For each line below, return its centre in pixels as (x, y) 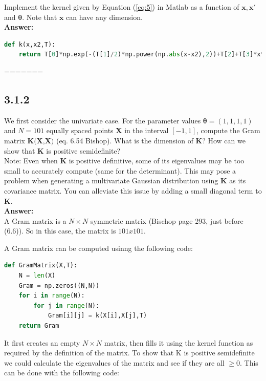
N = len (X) (37, 276)
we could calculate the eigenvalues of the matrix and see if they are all (114, 362)
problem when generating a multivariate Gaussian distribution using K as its (125, 181)
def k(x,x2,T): (30, 44)
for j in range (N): (66, 305)
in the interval (147, 130)
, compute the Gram (228, 130)
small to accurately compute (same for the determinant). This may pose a (120, 170)
